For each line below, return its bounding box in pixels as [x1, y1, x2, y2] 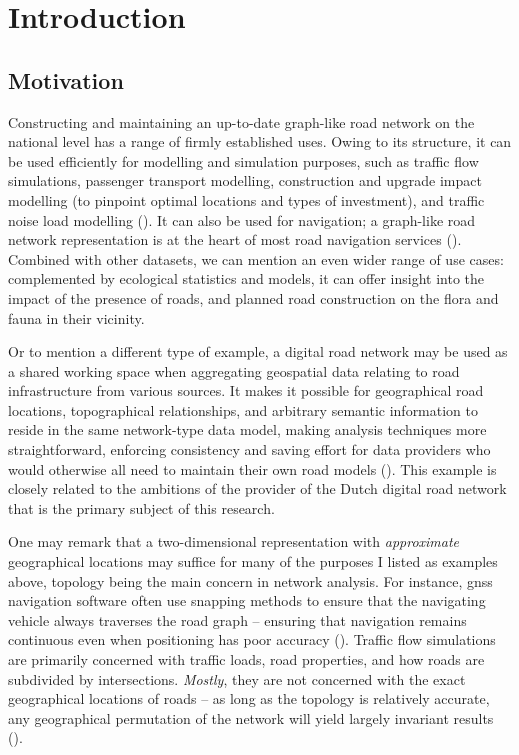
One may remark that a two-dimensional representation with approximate [8, 531, 460, 552]
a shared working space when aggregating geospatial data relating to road [8, 360, 460, 381]
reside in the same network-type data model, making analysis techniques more [8, 419, 487, 440]
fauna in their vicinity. [8, 307, 145, 328]
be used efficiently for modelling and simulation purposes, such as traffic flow [8, 150, 479, 171]
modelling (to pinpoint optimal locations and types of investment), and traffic [8, 189, 485, 210]
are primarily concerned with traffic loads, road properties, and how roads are [8, 649, 485, 670]
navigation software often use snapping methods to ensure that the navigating [8, 590, 486, 611]
